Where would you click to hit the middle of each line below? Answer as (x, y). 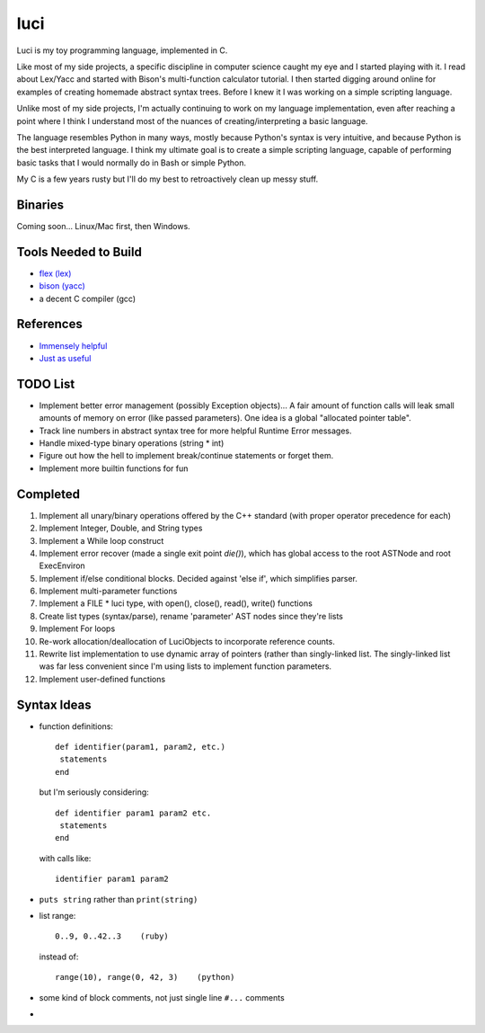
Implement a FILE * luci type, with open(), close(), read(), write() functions (176, 603)
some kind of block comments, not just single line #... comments (162, 997)
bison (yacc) (62, 286)
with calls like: (65, 858)
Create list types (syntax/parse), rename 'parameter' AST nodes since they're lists (191, 616)
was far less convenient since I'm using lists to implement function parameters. (185, 666)
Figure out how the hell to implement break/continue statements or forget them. (186, 456)
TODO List (46, 383)
